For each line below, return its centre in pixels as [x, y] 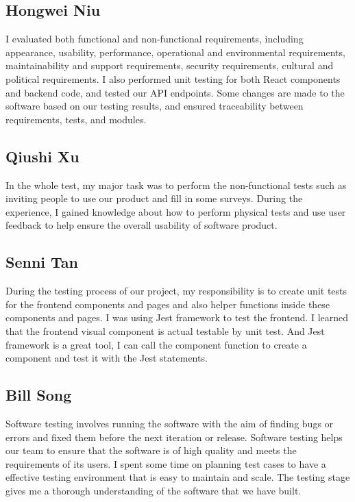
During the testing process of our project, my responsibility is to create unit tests [176, 291]
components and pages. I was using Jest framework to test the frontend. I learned [177, 317]
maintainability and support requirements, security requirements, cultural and [170, 65]
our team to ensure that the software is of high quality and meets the [151, 450]
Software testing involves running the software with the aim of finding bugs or [170, 423]
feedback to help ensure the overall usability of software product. [142, 225]
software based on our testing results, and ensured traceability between [155, 106]
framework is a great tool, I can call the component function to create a [156, 344]
